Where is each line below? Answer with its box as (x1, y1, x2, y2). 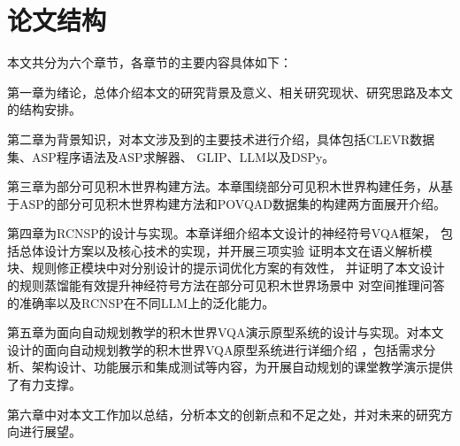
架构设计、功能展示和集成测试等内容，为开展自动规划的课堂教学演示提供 (31, 358, 453, 376)
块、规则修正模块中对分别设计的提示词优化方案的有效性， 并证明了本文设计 (7, 258, 445, 277)
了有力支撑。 (7, 375, 81, 394)
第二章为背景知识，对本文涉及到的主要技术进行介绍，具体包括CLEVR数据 (7, 129, 435, 148)
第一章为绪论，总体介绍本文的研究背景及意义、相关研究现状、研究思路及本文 (7, 82, 453, 101)
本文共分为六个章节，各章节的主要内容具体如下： (7, 53, 292, 72)
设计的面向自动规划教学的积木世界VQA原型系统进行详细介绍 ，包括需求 (7, 340, 424, 358)
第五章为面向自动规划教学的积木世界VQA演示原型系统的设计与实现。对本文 (7, 323, 444, 342)
